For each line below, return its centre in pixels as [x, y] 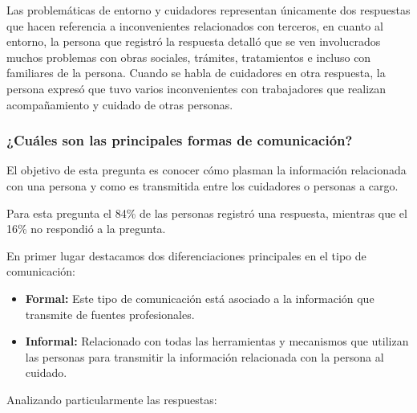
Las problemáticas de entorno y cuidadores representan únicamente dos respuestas [208, 10]
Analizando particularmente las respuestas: [112, 399]
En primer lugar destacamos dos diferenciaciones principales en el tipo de [186, 255]
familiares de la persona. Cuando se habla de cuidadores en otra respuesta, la [196, 73]
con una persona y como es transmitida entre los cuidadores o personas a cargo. [202, 185]
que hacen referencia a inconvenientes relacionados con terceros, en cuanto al [195, 25]
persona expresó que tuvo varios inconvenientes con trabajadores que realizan [196, 88]
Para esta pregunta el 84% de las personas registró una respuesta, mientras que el [207, 213]
